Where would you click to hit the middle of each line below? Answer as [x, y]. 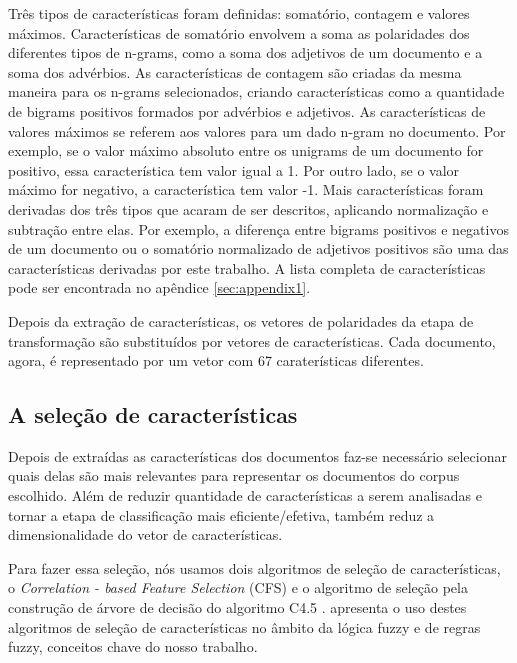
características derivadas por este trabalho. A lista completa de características [247, 267]
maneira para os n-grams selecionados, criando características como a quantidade [256, 91]
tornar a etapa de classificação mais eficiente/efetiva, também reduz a [221, 514]
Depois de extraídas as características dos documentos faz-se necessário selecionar [257, 455]
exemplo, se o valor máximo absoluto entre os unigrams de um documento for [246, 150]
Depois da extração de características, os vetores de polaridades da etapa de [241, 320]
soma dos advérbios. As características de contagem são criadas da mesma [235, 71]
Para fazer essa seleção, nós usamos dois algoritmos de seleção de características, [254, 567]
